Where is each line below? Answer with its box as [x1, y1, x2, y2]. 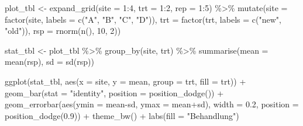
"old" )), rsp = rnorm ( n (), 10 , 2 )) [5, 24, 121, 37]
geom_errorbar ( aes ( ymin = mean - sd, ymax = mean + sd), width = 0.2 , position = [5, 98, 299, 110]
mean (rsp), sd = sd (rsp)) [5, 55, 94, 68]
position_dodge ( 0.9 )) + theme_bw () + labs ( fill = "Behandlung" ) [5, 109, 239, 121]
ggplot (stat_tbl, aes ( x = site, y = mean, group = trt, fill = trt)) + [5, 75, 246, 87]
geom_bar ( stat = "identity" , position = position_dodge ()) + [5, 86, 224, 99]
